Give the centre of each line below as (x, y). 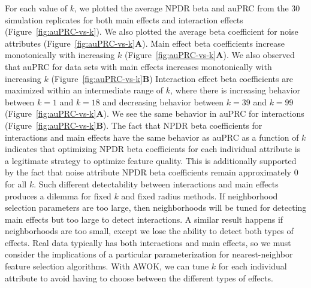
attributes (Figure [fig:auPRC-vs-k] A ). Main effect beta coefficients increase (145, 43)
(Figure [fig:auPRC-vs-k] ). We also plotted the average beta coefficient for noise (152, 31)
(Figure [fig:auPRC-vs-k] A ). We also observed (209, 55)
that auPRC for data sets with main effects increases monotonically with (138, 66)
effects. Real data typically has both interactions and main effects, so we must (148, 242)
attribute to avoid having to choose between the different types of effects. (139, 278)
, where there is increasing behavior (235, 90)
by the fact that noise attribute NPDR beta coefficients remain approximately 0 (152, 172)
